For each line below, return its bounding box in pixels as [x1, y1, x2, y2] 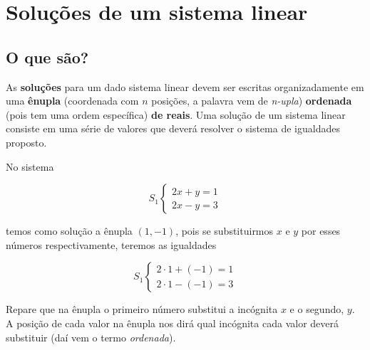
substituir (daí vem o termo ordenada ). [6, 329, 176, 344]
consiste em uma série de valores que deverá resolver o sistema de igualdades [6, 121, 340, 136]
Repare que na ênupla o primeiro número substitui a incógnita [6, 302, 278, 317]
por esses [301, 223, 341, 238]
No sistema [6, 159, 54, 174]
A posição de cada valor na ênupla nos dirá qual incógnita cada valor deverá [6, 315, 339, 330]
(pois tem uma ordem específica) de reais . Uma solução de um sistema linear [6, 107, 346, 122]
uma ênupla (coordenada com [6, 93, 139, 108]
